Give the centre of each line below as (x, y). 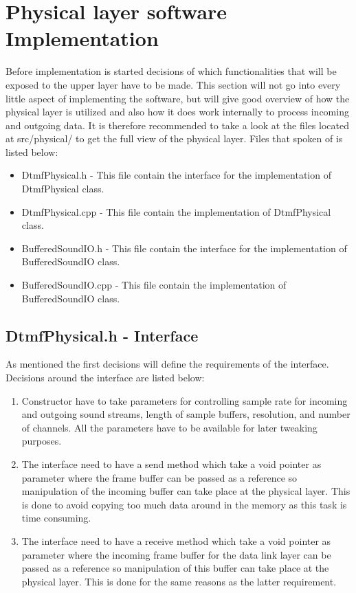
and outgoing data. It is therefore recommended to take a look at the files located (177, 125)
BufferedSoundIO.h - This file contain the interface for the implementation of (184, 248)
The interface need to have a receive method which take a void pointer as (176, 540)
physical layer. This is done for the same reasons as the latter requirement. (179, 581)
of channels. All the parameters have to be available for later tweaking (169, 427)
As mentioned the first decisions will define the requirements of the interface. (167, 364)
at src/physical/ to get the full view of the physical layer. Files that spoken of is (174, 138)
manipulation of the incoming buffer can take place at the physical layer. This (186, 491)
